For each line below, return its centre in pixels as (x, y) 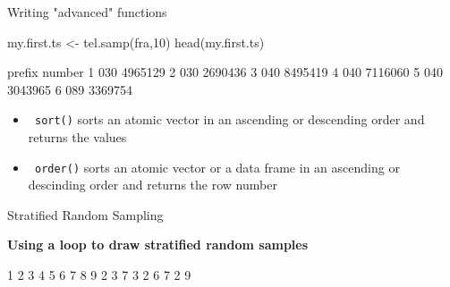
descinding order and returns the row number (153, 185)
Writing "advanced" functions (87, 12)
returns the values (77, 137)
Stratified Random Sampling (85, 214)
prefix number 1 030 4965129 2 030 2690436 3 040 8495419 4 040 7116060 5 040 (225, 72)
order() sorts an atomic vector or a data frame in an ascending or (217, 167)
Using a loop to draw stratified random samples (158, 245)
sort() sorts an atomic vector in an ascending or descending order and (229, 119)
